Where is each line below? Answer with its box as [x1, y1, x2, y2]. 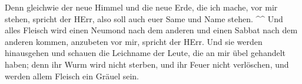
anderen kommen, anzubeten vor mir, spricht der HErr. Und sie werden [5, 35, 263, 47]
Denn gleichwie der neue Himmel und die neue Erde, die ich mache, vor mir [5, 1, 278, 13]
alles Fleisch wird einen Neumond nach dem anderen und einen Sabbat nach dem [5, 24, 298, 36]
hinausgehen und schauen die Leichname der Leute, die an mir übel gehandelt [5, 47, 286, 59]
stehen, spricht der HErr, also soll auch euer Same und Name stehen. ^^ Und [5, 12, 283, 24]
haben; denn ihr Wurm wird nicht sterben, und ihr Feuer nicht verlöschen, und [5, 58, 289, 70]
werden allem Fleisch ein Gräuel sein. [5, 69, 140, 82]
